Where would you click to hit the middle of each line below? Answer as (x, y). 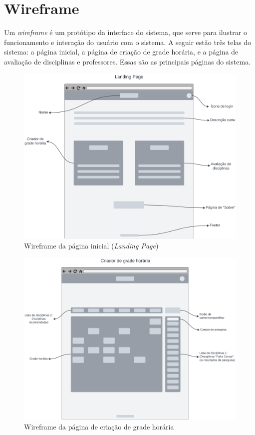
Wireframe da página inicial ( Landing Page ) (91, 245)
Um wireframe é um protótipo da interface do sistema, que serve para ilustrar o (126, 32)
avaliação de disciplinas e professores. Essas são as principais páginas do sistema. (127, 61)
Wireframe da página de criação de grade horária (99, 426)
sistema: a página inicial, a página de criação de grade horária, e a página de (121, 52)
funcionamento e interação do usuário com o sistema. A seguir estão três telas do (128, 42)
